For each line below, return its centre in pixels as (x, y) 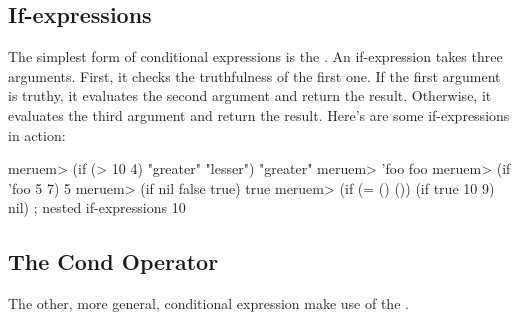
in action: (37, 134)
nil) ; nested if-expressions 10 (97, 207)
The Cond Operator (113, 261)
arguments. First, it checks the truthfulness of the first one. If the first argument (254, 75)
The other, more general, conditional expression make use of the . (208, 303)
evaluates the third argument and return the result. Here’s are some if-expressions (259, 114)
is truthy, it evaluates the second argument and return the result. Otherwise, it (250, 95)
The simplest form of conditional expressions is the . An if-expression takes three (255, 56)
